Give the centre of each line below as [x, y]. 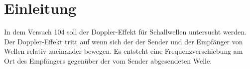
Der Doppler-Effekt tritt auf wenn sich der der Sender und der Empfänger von [124, 41]
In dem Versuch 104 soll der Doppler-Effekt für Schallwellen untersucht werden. [125, 32]
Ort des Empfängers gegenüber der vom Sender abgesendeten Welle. [108, 60]
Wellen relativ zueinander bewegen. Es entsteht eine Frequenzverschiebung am [124, 51]
